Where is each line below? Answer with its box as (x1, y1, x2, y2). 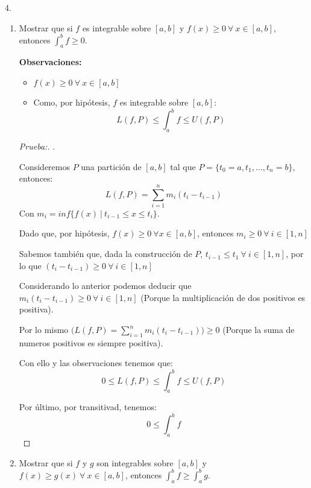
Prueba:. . (19, 139, 55, 152)
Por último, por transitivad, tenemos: (19, 401, 157, 413)
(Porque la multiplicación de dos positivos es (140, 291, 306, 303)
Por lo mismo (19, 323, 69, 336)
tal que (170, 160, 196, 173)
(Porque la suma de (222, 323, 295, 336)
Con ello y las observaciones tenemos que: (19, 356, 173, 369)
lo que (19, 259, 42, 271)
